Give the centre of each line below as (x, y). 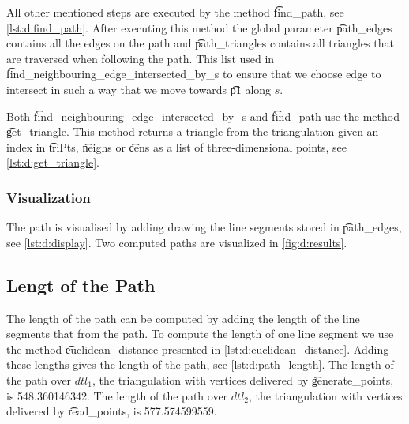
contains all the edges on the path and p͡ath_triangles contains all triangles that (200, 43)
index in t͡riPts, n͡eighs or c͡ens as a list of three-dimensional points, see (177, 146)
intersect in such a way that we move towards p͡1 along (139, 89)
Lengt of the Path (81, 285)
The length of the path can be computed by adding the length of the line (183, 318)
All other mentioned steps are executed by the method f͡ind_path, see (175, 12)
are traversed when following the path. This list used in (141, 58)
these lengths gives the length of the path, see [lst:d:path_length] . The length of (200, 364)
